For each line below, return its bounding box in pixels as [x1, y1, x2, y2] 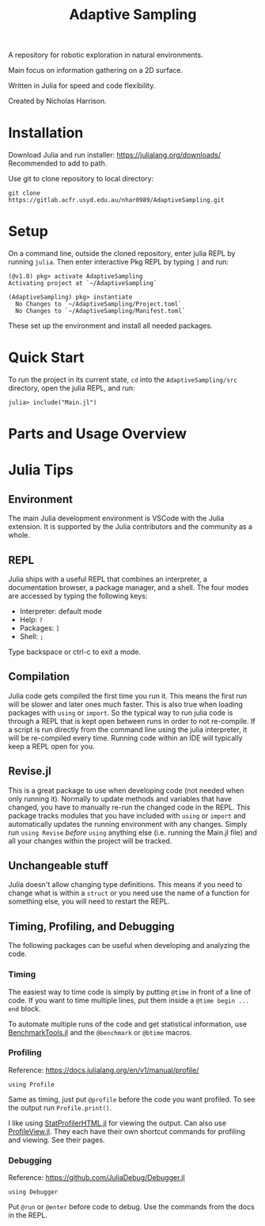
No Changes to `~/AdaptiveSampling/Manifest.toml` [15, 307, 186, 315]
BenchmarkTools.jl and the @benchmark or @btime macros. [8, 1027, 192, 1037]
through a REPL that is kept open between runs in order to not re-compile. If [8, 716, 256, 725]
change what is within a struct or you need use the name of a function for [8, 889, 251, 898]
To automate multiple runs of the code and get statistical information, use [8, 1019, 248, 1029]
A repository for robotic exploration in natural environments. [8, 50, 203, 60]
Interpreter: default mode [19, 607, 102, 615]
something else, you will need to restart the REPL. [8, 897, 170, 906]
